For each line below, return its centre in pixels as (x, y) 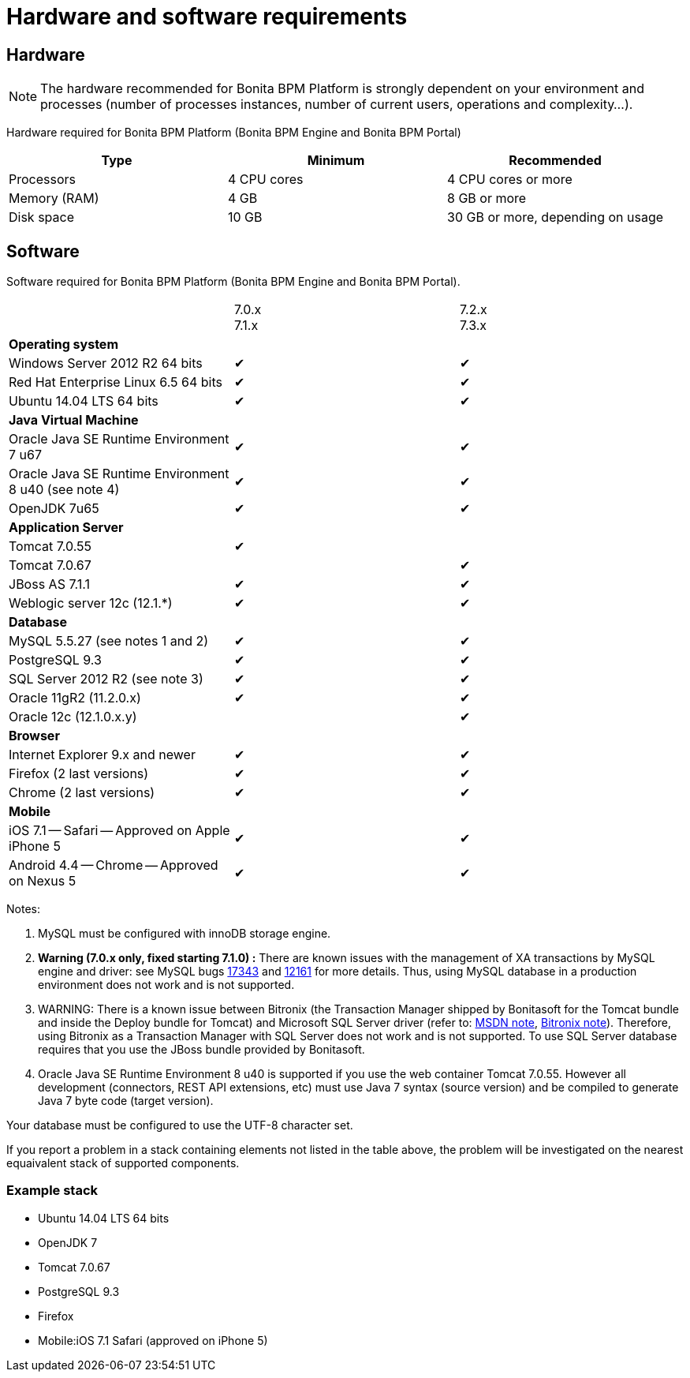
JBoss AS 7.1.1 (49, 584)
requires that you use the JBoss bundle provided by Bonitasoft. (201, 1050)
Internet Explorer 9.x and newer (102, 755)
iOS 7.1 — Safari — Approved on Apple (119, 831)
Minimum (336, 161)
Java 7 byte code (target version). (126, 1101)
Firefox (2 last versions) (79, 774)
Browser (34, 736)
